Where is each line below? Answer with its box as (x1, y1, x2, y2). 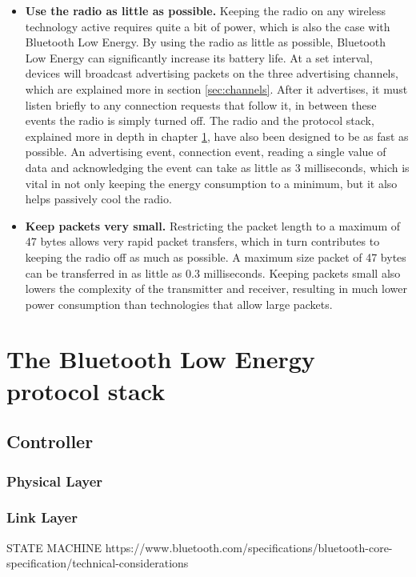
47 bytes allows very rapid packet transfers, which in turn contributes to (25, 233, 380, 250)
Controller (6, 429, 94, 454)
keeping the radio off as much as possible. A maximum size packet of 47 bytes (25, 248, 406, 265)
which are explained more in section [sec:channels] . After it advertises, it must (25, 80, 408, 97)
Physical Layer (6, 471, 103, 491)
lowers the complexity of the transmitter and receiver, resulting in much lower (25, 280, 408, 297)
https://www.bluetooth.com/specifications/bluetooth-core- (105, 539, 393, 555)
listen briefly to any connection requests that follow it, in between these (25, 96, 377, 113)
